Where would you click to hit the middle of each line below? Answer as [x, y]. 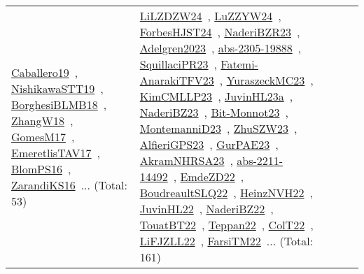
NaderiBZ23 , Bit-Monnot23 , [214, 112]
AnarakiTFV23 [177, 80]
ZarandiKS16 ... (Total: [69, 185]
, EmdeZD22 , [209, 176]
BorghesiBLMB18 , [59, 104]
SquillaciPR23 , [178, 64]
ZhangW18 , [42, 120]
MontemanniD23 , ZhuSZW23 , [218, 128]
